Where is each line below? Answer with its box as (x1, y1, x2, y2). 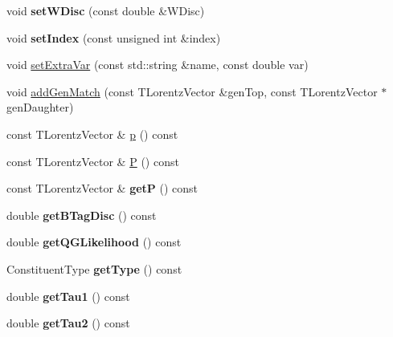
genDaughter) (6, 99, 74, 116)
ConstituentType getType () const (6, 260, 182, 277)
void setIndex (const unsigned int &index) (6, 29, 221, 46)
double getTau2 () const (6, 315, 130, 331)
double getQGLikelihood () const (6, 233, 182, 250)
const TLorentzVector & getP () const (6, 180, 199, 197)
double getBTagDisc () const (6, 206, 157, 223)
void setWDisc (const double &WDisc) (6, 2, 205, 18)
